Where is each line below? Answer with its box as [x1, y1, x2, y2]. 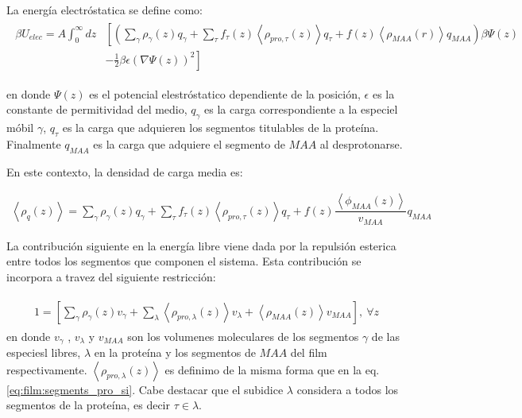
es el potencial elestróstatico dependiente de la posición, [89, 85, 361, 102]
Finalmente [6, 135, 61, 152]
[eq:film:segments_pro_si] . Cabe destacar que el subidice [6, 381, 284, 397]
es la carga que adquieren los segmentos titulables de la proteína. [62, 119, 379, 136]
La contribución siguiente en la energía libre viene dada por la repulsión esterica [6, 237, 396, 254]
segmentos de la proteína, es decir [6, 397, 170, 413]
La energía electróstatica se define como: [6, 2, 203, 17]
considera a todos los [296, 381, 399, 397]
